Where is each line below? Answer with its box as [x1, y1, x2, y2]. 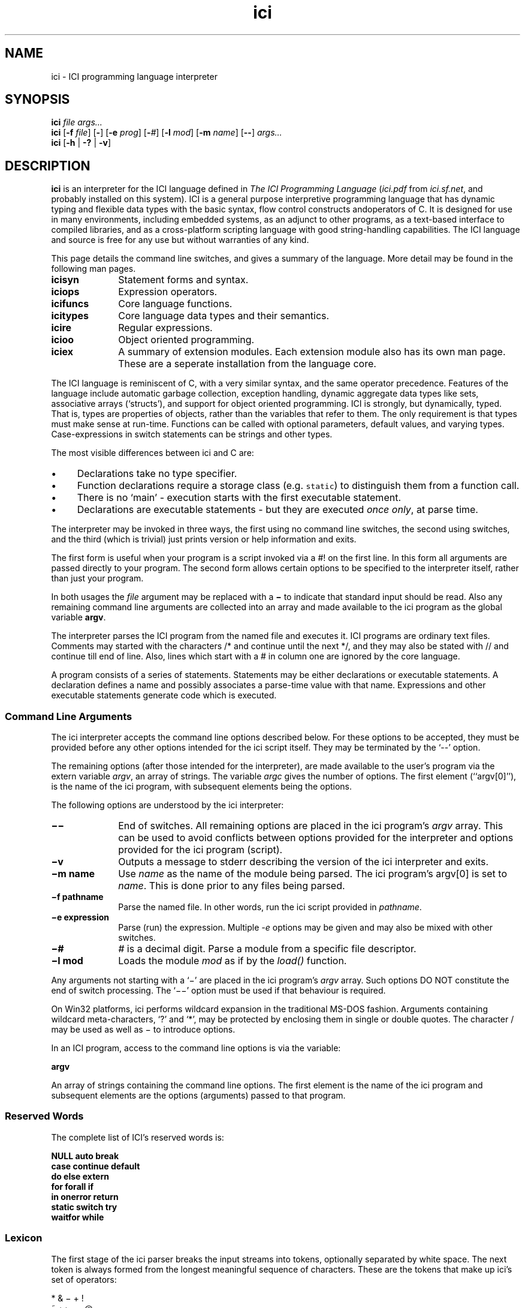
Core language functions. [118, 298, 233, 310]
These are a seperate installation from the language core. [118, 358, 376, 370]
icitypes [51, 310, 89, 322]
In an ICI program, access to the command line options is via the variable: [51, 1043, 341, 1054]
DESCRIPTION [5, 158, 90, 173]
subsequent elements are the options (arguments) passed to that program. [51, 1090, 346, 1101]
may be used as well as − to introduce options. [51, 1024, 236, 1035]
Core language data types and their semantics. [118, 310, 330, 322]
